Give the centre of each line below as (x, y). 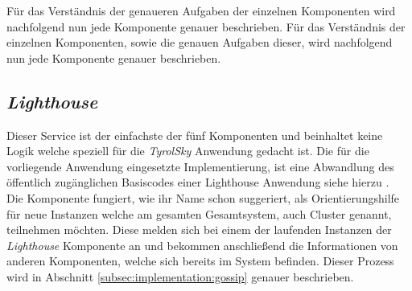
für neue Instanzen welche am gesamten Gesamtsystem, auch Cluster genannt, (199, 213)
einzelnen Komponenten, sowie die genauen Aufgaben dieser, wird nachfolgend (200, 42)
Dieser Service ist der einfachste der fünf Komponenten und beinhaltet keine (195, 135)
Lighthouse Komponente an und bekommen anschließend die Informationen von (202, 245)
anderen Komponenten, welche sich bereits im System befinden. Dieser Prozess (200, 261)
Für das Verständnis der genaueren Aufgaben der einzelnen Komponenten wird (201, 10)
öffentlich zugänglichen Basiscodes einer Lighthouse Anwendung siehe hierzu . (198, 182)
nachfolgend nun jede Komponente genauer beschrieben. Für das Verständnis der (206, 26)
